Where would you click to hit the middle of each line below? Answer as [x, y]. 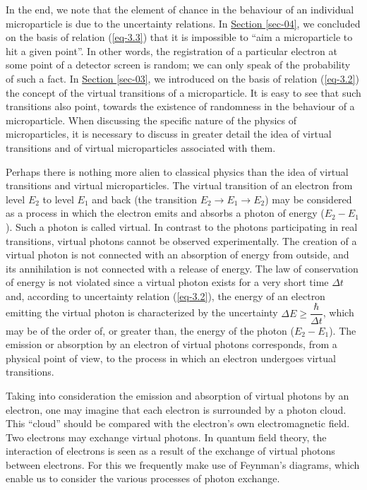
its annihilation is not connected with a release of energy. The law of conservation [182, 268]
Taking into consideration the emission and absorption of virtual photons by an [178, 395]
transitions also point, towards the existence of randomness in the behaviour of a [180, 106]
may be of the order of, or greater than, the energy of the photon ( [150, 330]
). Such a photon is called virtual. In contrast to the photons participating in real [182, 226]
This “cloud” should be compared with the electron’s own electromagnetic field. [178, 423]
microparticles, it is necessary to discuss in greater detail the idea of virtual [169, 134]
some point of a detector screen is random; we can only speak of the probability [178, 65]
